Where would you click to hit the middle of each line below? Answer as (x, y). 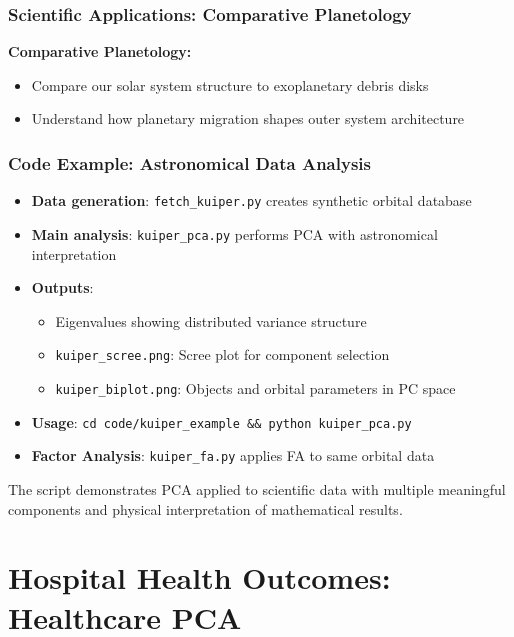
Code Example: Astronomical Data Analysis (189, 162)
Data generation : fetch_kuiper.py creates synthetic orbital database (251, 200)
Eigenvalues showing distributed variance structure (211, 320)
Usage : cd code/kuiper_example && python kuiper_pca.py (221, 421)
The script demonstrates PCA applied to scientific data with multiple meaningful (257, 488)
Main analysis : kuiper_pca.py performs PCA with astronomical (234, 233)
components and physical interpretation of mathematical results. (205, 508)
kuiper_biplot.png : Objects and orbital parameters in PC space (255, 387)
